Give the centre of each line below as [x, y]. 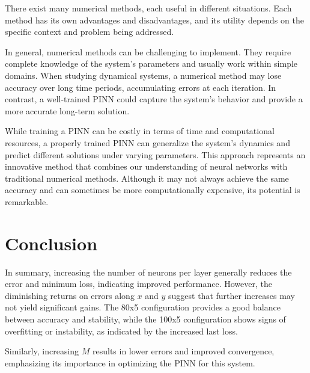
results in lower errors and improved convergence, [184, 351]
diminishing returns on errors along [70, 295]
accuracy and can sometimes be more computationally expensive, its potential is [153, 190]
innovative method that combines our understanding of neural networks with [146, 166]
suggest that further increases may [232, 295]
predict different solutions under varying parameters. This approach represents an [155, 154]
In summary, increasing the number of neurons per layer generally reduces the [148, 272]
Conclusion [51, 243]
